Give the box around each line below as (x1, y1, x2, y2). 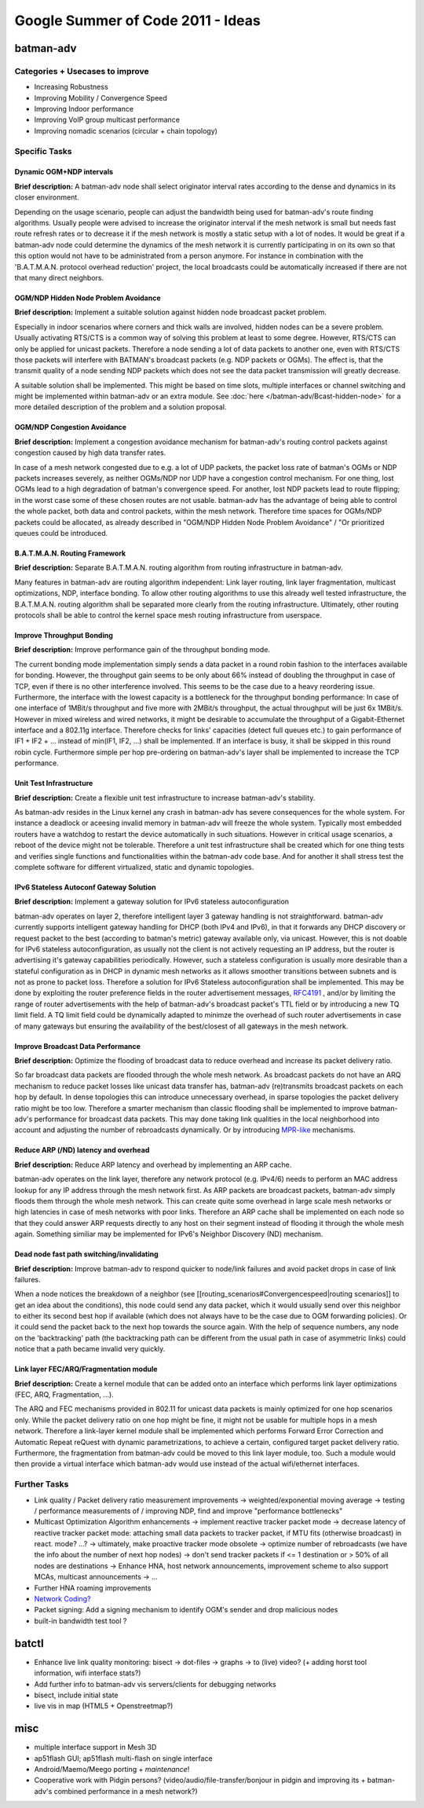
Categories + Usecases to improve (14, 65, 149, 76)
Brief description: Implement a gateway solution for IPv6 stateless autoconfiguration (14, 897, 290, 907)
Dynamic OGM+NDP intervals (14, 167, 114, 177)
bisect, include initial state (34, 1690, 119, 1700)
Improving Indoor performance (34, 105, 133, 114)
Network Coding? (34, 1594, 91, 1604)
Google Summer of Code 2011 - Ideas (14, 12, 261, 29)
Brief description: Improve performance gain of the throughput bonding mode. (14, 645, 271, 655)
